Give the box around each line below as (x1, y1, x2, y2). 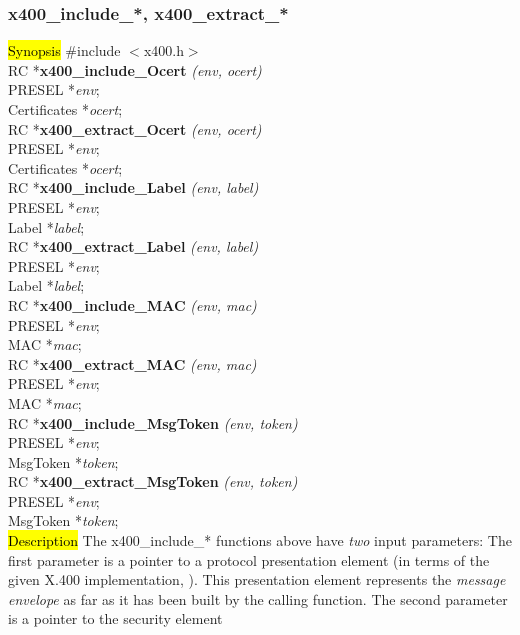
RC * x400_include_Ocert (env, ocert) (8, 59, 262, 80)
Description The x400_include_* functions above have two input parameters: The (8, 530, 512, 551)
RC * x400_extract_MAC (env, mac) (8, 353, 257, 374)
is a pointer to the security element (8, 608, 223, 629)
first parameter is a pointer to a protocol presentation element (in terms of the (8, 549, 490, 570)
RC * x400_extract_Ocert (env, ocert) (8, 118, 262, 139)
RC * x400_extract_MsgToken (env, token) (8, 471, 298, 492)
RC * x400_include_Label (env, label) (8, 177, 259, 198)
